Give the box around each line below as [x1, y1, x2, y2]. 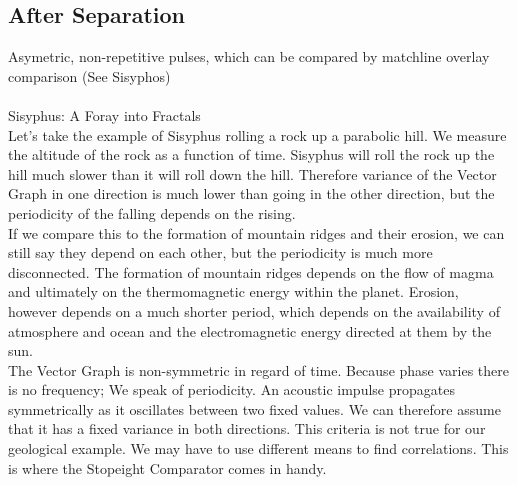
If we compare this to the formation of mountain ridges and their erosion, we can [8, 222, 505, 243]
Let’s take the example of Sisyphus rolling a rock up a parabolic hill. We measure [8, 124, 507, 145]
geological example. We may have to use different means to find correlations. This [8, 438, 509, 459]
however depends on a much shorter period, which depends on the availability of [8, 300, 500, 321]
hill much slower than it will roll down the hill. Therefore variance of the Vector [8, 163, 497, 184]
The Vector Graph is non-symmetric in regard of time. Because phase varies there [8, 359, 510, 380]
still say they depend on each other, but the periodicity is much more [8, 242, 433, 263]
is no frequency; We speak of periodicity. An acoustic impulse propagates [8, 379, 455, 400]
